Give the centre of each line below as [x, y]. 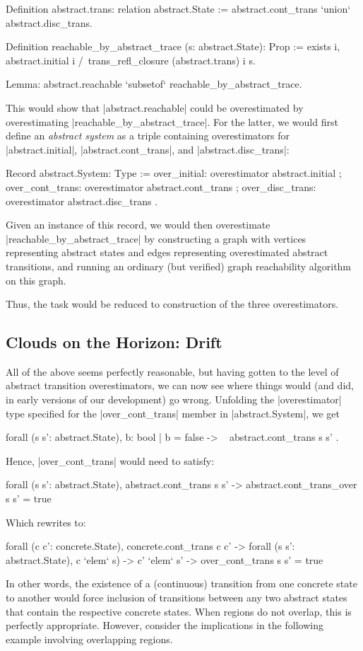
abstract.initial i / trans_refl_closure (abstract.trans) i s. [131, 60]
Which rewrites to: [46, 522]
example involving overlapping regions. [89, 639]
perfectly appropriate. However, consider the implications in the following [165, 625]
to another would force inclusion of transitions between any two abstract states [177, 598]
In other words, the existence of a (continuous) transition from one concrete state [181, 583]
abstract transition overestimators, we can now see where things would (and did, [180, 385]
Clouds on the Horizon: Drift [114, 342]
